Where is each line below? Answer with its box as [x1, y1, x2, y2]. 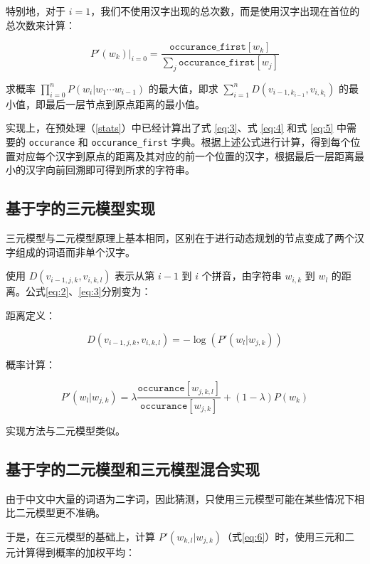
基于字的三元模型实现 [6, 197, 155, 219]
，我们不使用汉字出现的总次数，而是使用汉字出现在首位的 [90, 4, 360, 18]
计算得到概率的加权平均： [15, 544, 135, 559]
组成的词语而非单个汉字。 [15, 244, 135, 259]
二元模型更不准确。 [15, 505, 105, 520]
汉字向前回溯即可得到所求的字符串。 [25, 162, 195, 177]
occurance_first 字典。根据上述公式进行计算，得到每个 [91, 134, 351, 149]
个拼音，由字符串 [201, 268, 282, 283]
